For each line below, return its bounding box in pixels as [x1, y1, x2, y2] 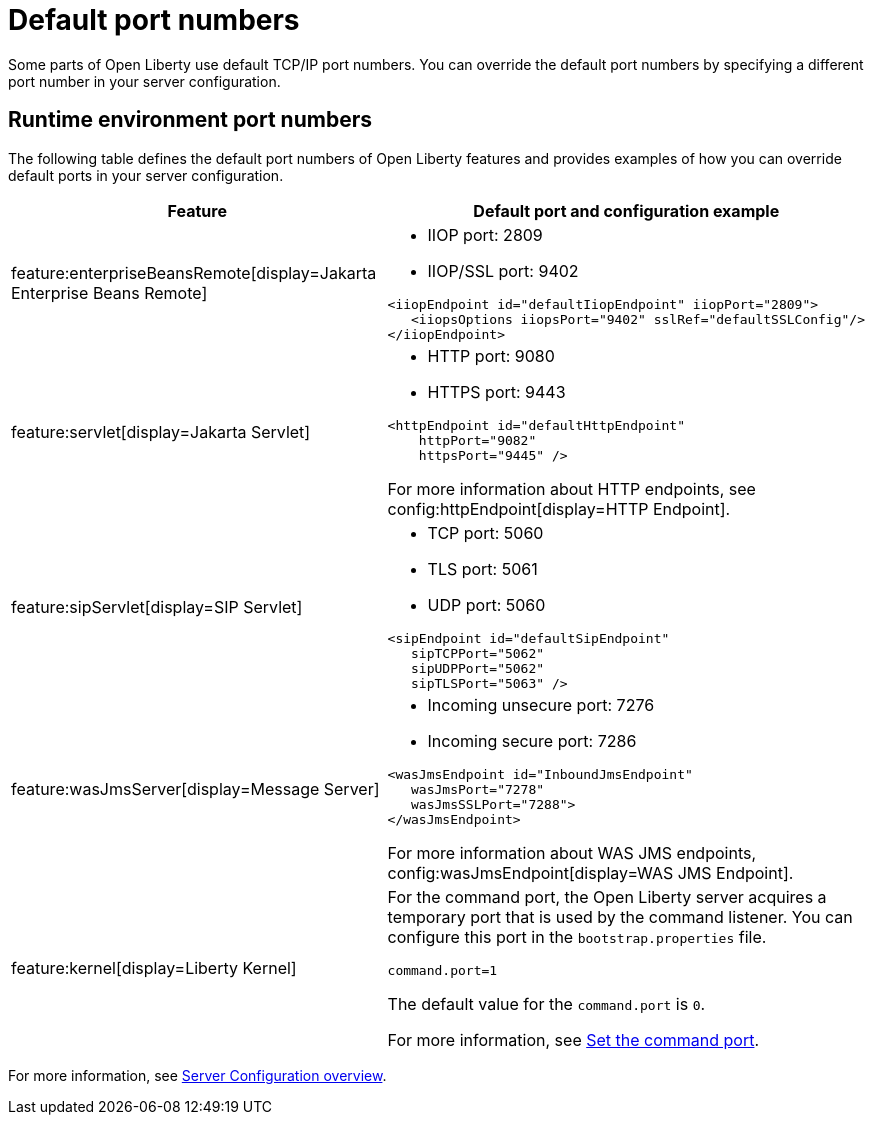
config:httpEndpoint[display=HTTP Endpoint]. [387, 498, 731, 519]
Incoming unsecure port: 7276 [427, 694, 655, 715]
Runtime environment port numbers [8, 107, 372, 133]
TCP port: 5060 [427, 522, 544, 543]
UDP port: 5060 [427, 594, 546, 615]
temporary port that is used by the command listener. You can [387, 906, 853, 927]
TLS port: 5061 [427, 558, 538, 579]
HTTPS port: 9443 [427, 381, 566, 402]
